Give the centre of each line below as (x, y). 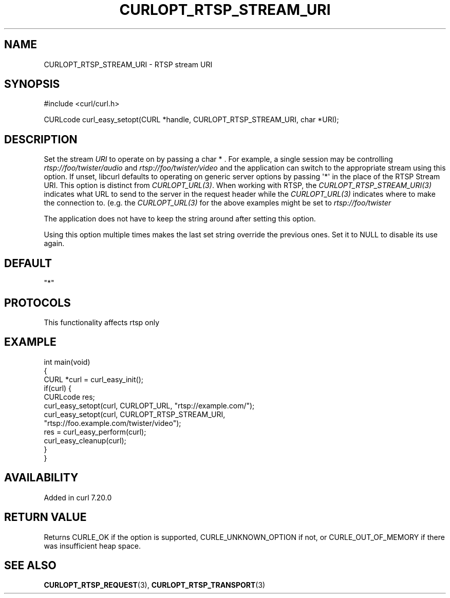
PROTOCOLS (38, 303)
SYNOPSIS (32, 84)
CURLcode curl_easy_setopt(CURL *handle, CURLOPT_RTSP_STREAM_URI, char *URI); (191, 120)
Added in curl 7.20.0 (78, 497)
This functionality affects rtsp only (102, 322)
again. (54, 244)
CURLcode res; (69, 397)
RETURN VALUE (45, 517)
